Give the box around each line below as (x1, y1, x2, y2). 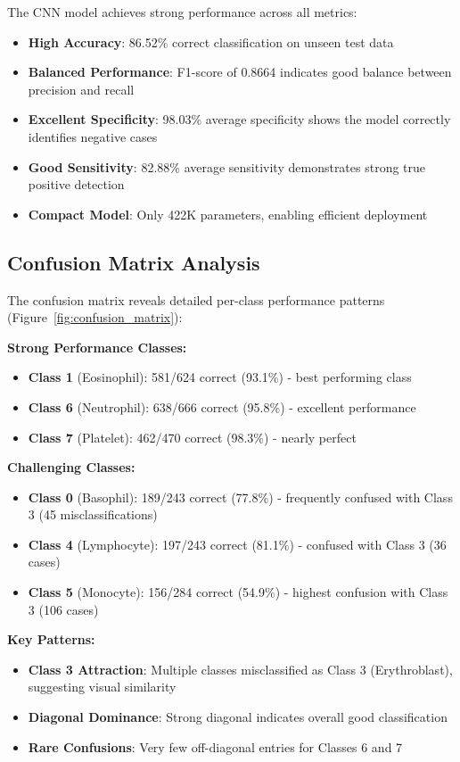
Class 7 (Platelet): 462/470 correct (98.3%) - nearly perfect (28, 427, 357, 446)
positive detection (28, 175, 125, 194)
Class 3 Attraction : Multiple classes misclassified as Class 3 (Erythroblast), (28, 659, 453, 678)
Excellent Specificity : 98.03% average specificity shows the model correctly (28, 110, 451, 128)
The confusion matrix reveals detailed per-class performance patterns (7, 290, 385, 309)
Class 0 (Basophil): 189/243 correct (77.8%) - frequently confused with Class (28, 487, 453, 506)
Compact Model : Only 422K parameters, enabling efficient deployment (28, 204, 428, 223)
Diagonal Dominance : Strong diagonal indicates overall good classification (28, 708, 448, 726)
